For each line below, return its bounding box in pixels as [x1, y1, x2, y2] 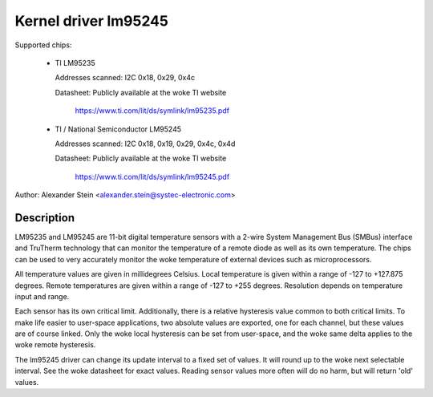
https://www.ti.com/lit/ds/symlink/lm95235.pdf [75, 106, 230, 115]
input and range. [14, 291, 70, 301]
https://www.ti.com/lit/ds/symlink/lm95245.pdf [75, 172, 230, 181]
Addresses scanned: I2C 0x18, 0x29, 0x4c [55, 73, 196, 83]
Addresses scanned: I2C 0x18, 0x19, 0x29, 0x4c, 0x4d [55, 139, 236, 148]
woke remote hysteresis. [14, 340, 96, 350]
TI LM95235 [55, 58, 95, 67]
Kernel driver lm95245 [14, 12, 168, 30]
